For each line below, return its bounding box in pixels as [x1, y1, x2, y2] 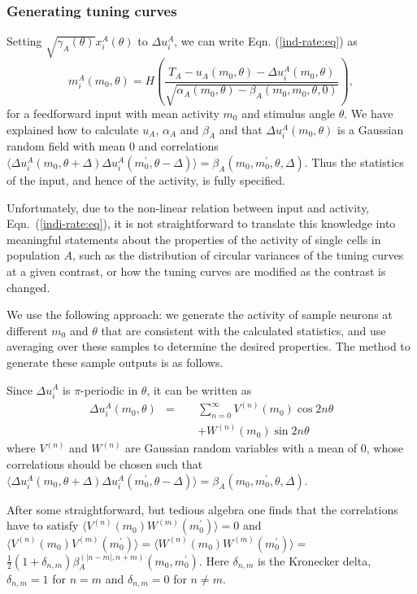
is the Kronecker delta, [258, 552, 371, 569]
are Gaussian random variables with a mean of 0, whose [125, 439, 403, 456]
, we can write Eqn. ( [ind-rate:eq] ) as [174, 33, 358, 50]
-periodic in [80, 381, 138, 398]
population [7, 247, 60, 264]
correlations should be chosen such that [7, 456, 203, 473]
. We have [344, 105, 393, 122]
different [7, 321, 48, 338]
